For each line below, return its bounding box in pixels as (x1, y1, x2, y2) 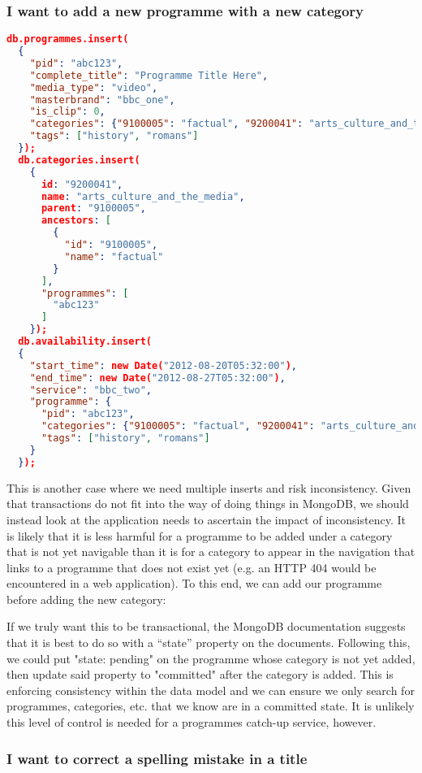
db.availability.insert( (18, 336, 152, 348)
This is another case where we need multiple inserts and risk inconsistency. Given (6, 479, 411, 496)
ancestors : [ (41, 215, 111, 227)
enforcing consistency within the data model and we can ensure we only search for (6, 681, 415, 698)
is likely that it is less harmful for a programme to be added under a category (6, 527, 393, 544)
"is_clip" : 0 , (29, 106, 105, 118)
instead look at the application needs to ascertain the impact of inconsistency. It (6, 510, 406, 528)
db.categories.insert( (18, 154, 140, 166)
